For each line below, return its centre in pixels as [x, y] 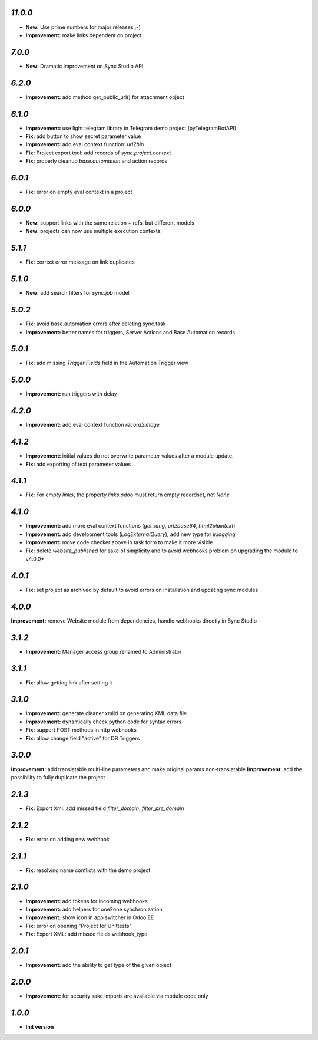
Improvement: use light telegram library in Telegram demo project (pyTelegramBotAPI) [131, 128]
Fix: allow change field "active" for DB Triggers [83, 738]
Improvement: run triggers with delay [71, 394]
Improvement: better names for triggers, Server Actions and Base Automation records [130, 332]
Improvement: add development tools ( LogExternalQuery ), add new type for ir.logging [130, 534]
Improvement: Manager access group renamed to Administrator [104, 651]
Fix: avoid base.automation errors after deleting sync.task [96, 324]
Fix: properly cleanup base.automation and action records [97, 161]
